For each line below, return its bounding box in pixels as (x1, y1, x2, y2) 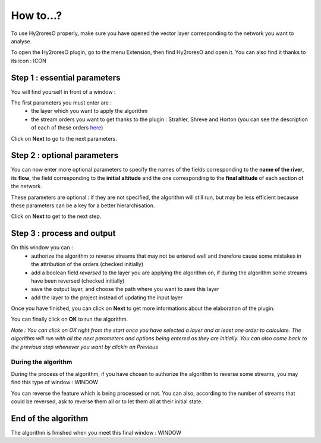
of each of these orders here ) (31, 124, 103, 131)
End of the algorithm (11, 413, 89, 423)
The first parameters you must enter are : (11, 99, 112, 106)
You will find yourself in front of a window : (11, 88, 116, 95)
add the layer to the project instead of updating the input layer (31, 294, 183, 301)
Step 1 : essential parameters (11, 72, 121, 83)
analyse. (11, 37, 32, 45)
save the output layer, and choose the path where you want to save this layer (31, 286, 219, 293)
